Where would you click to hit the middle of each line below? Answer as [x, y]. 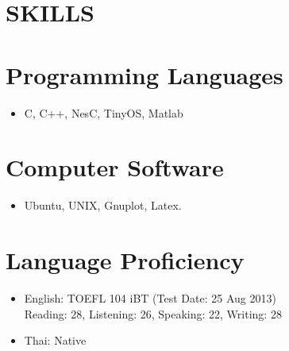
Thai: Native [55, 340]
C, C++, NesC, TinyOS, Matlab [104, 112]
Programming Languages [144, 74]
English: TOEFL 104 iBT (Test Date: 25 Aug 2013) [150, 297]
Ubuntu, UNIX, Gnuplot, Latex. [103, 205]
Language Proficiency [125, 260]
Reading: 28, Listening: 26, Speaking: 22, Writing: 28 [153, 313]
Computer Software [115, 167]
